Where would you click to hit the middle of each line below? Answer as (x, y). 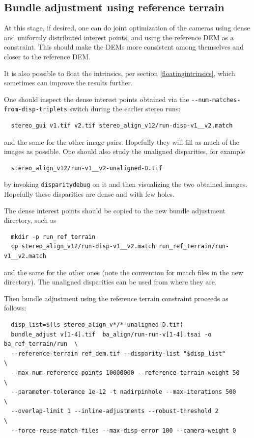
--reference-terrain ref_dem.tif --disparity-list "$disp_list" (118, 353)
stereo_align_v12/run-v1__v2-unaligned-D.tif (87, 168)
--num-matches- (216, 100)
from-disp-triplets (36, 110)
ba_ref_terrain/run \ (41, 344)
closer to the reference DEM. (47, 56)
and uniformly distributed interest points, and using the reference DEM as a (119, 37)
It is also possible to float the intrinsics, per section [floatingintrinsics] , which (120, 73)
